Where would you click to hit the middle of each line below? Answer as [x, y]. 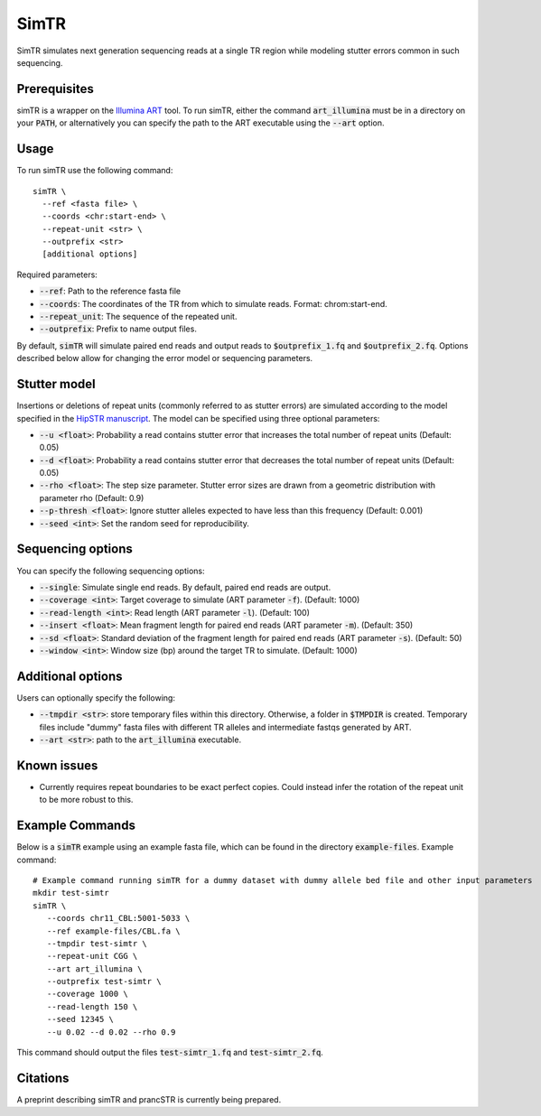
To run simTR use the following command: [95, 171]
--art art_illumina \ [94, 969]
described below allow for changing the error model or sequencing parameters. [165, 358]
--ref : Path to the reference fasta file [110, 291]
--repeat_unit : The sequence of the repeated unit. [138, 317]
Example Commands [76, 826]
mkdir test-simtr [71, 893]
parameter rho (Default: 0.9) [92, 498]
